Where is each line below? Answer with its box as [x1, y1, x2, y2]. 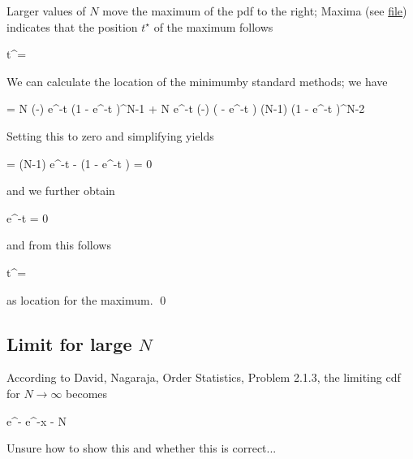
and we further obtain [6, 182, 115, 199]
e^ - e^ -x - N [6, 412, 67, 429]
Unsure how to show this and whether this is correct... [6, 440, 277, 457]
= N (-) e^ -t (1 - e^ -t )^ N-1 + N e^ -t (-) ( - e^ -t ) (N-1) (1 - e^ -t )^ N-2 [6, 100, 365, 117]
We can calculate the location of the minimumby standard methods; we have [6, 72, 388, 89]
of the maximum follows [153, 18, 273, 35]
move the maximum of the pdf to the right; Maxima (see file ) [102, 2, 407, 19]
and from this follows [6, 236, 111, 253]
